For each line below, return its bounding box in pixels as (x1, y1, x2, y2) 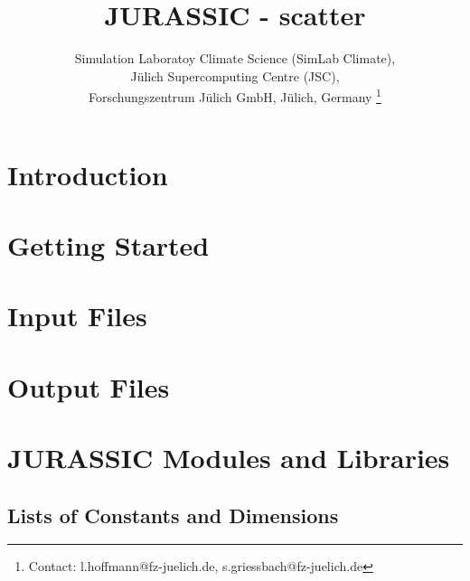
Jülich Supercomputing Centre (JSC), (130, 66, 340, 85)
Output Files (7, 368, 170, 405)
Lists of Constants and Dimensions (7, 501, 339, 529)
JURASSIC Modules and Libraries (7, 439, 450, 476)
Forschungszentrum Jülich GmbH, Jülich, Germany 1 (89, 85, 381, 106)
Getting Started (7, 226, 210, 263)
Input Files (7, 297, 147, 334)
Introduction (7, 155, 168, 192)
